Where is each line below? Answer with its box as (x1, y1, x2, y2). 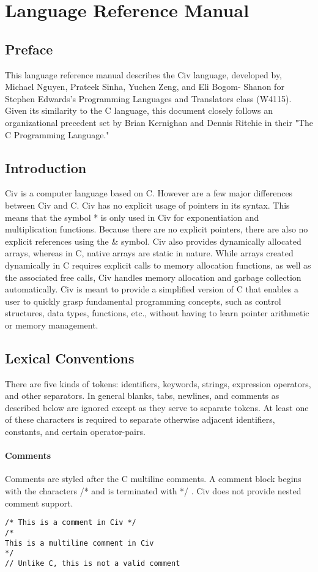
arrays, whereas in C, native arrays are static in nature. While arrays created (5, 247, 294, 259)
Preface (5, 39, 53, 58)
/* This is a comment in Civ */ (5, 518, 136, 527)
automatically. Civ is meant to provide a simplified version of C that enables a (5, 283, 298, 295)
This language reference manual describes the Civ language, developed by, (5, 68, 283, 81)
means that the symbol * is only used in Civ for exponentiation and (5, 210, 259, 223)
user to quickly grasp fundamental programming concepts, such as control (5, 294, 281, 307)
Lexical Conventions (5, 348, 135, 367)
